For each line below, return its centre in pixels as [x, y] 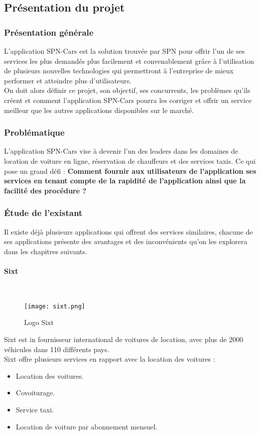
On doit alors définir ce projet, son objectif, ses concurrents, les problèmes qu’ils [127, 90]
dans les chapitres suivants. [46, 251]
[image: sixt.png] [55, 306]
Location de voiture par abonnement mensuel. [87, 426]
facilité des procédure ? [45, 190]
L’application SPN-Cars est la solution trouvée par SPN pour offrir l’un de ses [124, 51]
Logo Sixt [39, 322]
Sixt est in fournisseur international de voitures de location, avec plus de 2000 [124, 339]
